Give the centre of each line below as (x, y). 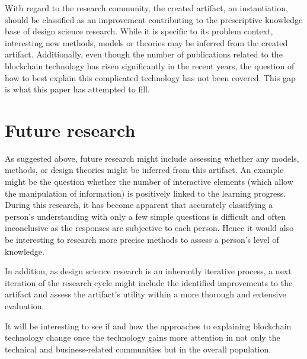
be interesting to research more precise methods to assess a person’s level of (142, 240)
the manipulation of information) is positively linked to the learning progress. (145, 193)
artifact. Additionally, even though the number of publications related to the (144, 54)
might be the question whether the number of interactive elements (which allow (149, 182)
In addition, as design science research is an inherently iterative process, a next (148, 271)
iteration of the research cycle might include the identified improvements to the (149, 282)
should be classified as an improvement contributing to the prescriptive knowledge (154, 19)
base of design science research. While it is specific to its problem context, (139, 31)
